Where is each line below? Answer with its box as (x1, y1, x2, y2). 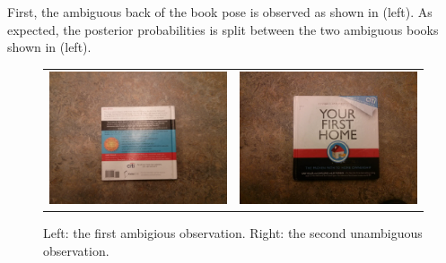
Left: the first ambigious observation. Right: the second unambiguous (43, 224, 423, 242)
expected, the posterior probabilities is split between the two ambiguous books (7, 20, 439, 38)
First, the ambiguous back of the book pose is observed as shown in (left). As (7, 3, 433, 21)
